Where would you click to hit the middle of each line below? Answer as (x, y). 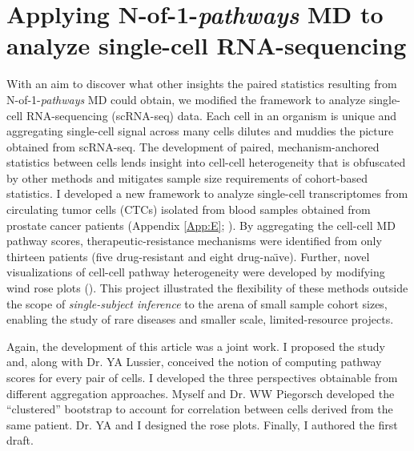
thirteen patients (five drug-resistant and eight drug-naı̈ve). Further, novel (188, 256)
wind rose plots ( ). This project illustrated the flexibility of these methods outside (207, 288)
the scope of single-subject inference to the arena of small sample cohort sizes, (197, 303)
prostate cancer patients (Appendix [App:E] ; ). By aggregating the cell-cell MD (201, 225)
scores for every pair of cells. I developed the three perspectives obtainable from (202, 377)
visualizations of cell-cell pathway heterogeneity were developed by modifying (196, 272)
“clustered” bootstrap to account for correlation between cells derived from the (200, 409)
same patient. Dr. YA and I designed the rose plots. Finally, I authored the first (202, 424)
